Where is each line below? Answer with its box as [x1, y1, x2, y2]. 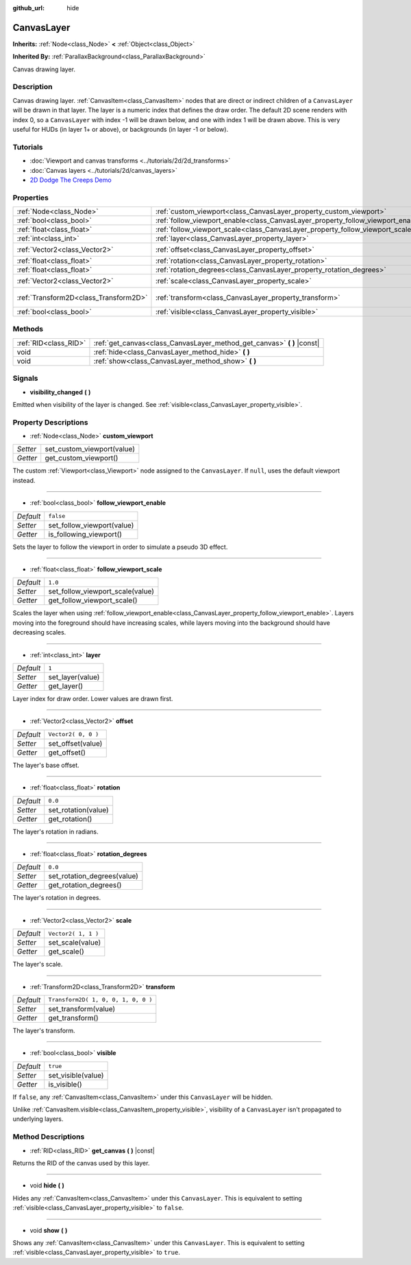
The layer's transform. [12, 1026, 75, 1035]
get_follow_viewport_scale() [48, 595, 138, 605]
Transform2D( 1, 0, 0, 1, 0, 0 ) [48, 996, 153, 1004]
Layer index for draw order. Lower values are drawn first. [12, 695, 173, 702]
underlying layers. [12, 1115, 64, 1123]
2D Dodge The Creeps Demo [29, 176, 112, 184]
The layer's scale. [12, 960, 63, 969]
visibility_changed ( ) [29, 388, 91, 396]
